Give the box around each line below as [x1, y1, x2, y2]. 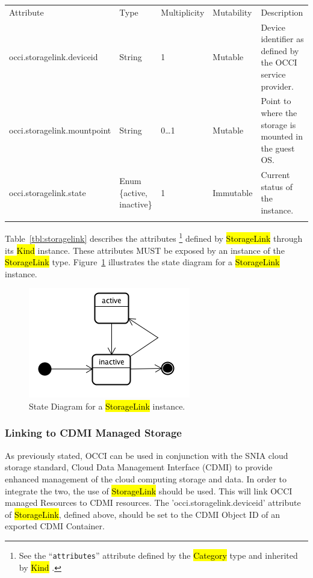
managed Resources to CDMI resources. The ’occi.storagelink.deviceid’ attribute [5, 496, 301, 509]
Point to [261, 94, 291, 107]
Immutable [212, 186, 253, 198]
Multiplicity [161, 5, 205, 18]
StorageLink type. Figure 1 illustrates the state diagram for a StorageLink [5, 256, 280, 268]
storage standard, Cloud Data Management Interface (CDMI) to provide [5, 461, 273, 473]
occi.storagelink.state [9, 186, 86, 198]
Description [261, 5, 303, 18]
